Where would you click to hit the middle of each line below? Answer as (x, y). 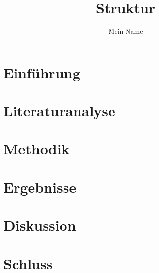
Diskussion (40, 225)
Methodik (37, 149)
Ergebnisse (40, 187)
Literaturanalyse (59, 111)
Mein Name (126, 31)
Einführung (42, 72)
